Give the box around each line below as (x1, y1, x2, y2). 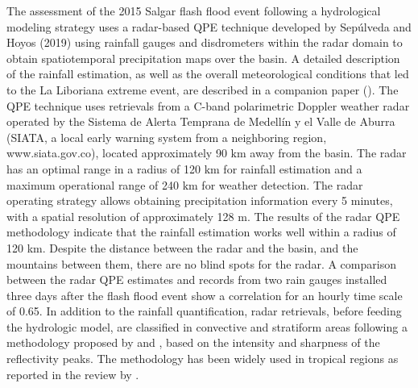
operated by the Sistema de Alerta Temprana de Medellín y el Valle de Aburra (6, 113, 395, 130)
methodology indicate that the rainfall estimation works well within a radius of (6, 223, 396, 240)
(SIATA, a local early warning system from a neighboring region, (6, 128, 327, 145)
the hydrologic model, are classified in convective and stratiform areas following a (6, 318, 408, 335)
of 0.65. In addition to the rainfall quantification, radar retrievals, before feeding (6, 302, 402, 319)
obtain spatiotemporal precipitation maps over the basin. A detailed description (6, 49, 400, 66)
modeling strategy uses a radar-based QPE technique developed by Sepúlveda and (6, 18, 412, 35)
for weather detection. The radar (201, 176, 363, 193)
